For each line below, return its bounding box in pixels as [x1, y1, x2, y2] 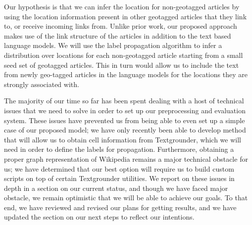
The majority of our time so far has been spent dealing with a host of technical [4, 95, 244, 106]
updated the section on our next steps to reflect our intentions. [4, 212, 195, 222]
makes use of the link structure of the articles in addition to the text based [4, 30, 231, 41]
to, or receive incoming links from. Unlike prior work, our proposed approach [4, 21, 237, 31]
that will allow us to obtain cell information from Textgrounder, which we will [4, 134, 241, 144]
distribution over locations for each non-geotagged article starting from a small [4, 49, 243, 60]
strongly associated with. [4, 79, 79, 89]
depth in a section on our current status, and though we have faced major [4, 182, 228, 193]
